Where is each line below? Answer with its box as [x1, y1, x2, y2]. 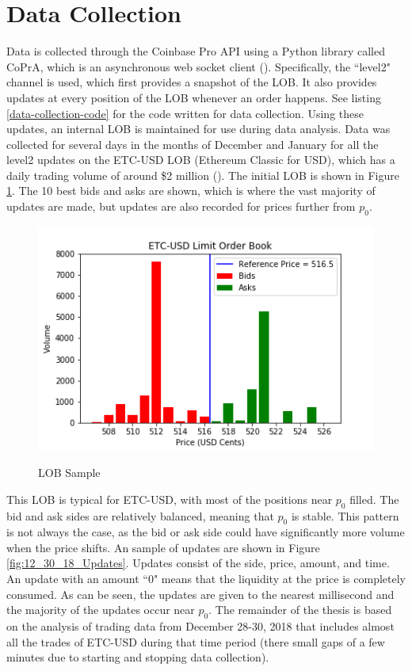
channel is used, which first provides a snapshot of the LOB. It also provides [6, 74, 377, 90]
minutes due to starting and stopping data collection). [6, 649, 269, 665]
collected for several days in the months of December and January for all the [6, 135, 379, 152]
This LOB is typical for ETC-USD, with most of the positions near [6, 490, 333, 507]
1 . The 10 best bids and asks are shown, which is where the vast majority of [6, 182, 376, 199]
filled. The [349, 490, 399, 507]
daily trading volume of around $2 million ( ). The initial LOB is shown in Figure [6, 166, 399, 183]
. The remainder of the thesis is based [208, 601, 392, 618]
